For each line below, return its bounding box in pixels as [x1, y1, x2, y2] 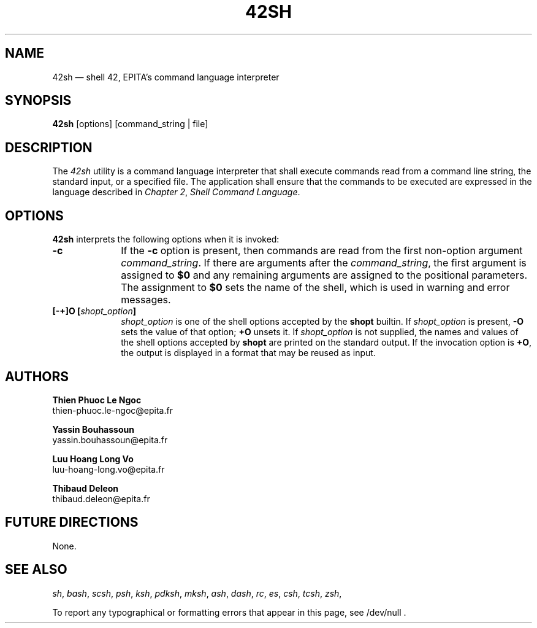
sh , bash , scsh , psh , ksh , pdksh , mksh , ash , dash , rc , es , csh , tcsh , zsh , [52, 587, 342, 599]
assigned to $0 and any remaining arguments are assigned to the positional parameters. [121, 269, 527, 282]
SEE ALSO [5, 562, 67, 578]
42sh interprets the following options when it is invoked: [52, 234, 280, 245]
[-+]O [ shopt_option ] [52, 306, 136, 317]
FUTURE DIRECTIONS [5, 514, 139, 530]
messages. [121, 293, 171, 306]
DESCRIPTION [5, 139, 93, 155]
